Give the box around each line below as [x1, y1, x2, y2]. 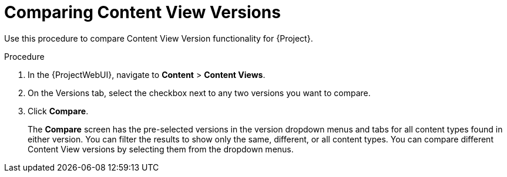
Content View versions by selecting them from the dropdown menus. [28, 144, 294, 154]
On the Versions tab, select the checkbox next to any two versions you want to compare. [28, 87, 371, 98]
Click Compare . [28, 105, 89, 116]
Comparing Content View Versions [4, 2, 281, 22]
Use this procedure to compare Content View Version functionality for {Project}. [4, 33, 313, 43]
